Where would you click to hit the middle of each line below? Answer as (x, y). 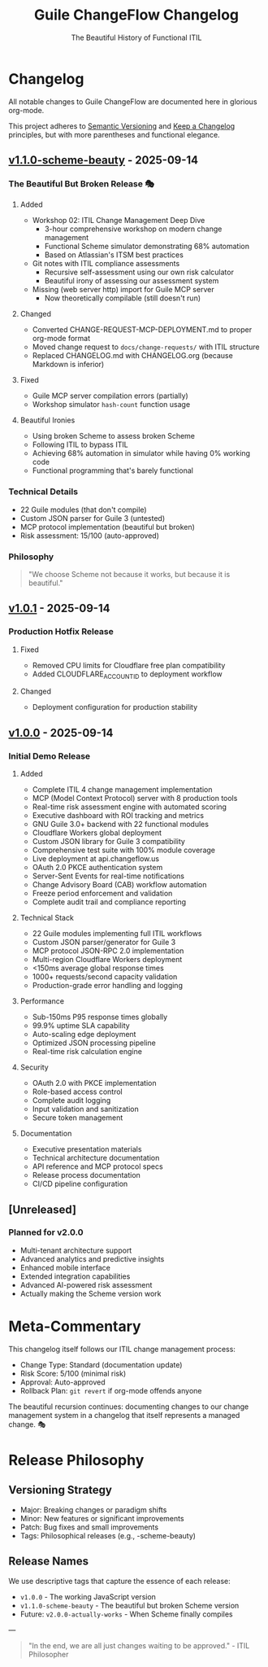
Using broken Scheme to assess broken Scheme (114, 436)
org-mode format (61, 339)
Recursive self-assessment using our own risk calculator (139, 272)
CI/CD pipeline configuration (80, 1184)
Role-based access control (78, 1092)
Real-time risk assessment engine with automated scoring (130, 807)
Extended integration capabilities (75, 1276)
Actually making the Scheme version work (91, 1293)
